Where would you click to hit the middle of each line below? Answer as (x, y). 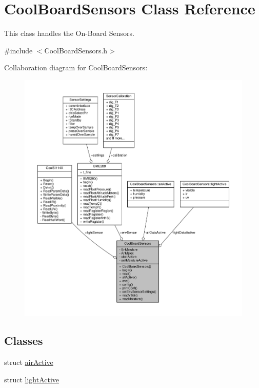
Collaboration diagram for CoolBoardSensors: (76, 67)
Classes (24, 341)
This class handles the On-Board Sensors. (69, 33)
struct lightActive (32, 379)
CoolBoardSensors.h (76, 50)
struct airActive (29, 362)
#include (18, 50)
